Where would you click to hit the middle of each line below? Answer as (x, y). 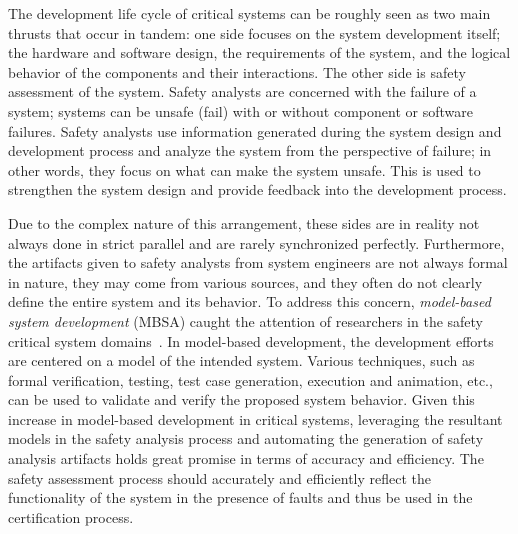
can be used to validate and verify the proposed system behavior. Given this (241, 399)
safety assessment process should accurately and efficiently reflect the (219, 477)
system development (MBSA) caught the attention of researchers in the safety (246, 320)
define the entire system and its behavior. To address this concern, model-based (249, 301)
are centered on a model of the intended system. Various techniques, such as (241, 360)
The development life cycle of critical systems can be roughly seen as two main (249, 13)
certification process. (71, 516)
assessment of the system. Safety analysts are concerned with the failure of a (242, 91)
